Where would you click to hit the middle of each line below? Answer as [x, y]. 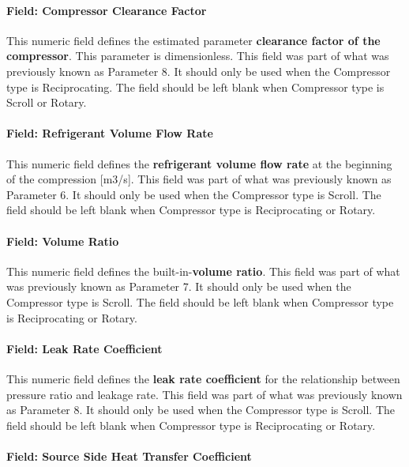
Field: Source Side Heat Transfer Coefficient [129, 456]
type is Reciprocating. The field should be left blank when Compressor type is [195, 87]
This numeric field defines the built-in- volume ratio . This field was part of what [203, 271]
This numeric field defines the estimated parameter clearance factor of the [193, 40]
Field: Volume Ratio [63, 241]
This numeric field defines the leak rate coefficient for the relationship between [203, 378]
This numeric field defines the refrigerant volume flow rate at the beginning [199, 163]
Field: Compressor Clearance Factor [107, 10]
